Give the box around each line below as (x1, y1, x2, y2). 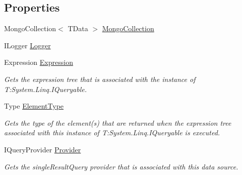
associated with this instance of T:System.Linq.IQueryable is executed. (4, 127, 220, 138)
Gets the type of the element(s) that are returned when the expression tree (4, 117, 231, 128)
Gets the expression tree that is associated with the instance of (4, 73, 196, 84)
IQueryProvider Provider (4, 144, 81, 154)
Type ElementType (4, 101, 64, 111)
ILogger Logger (4, 40, 51, 50)
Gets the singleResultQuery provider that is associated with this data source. (4, 161, 238, 171)
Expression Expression (4, 57, 73, 67)
